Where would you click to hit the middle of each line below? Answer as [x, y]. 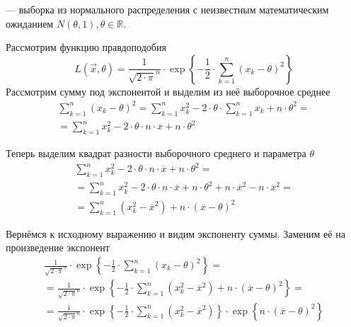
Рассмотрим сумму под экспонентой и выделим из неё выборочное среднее [168, 91]
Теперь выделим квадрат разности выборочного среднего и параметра [156, 153]
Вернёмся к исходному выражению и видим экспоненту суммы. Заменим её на [175, 233]
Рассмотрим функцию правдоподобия [86, 47]
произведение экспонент [58, 247]
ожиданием [30, 23]
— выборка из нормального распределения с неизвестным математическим [167, 9]
